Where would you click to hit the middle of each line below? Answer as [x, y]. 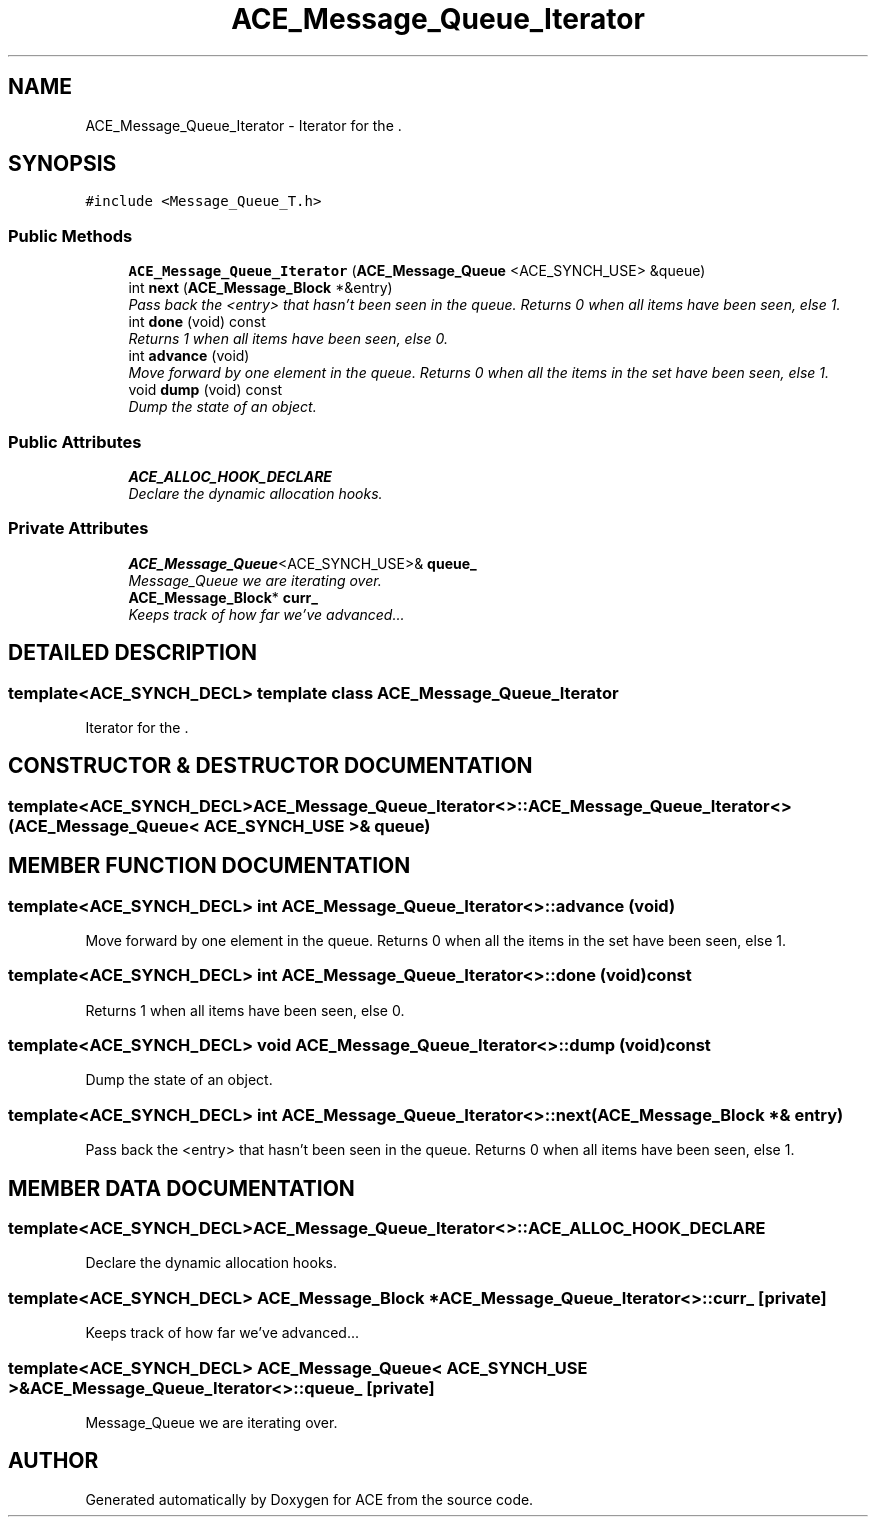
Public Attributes [75, 441]
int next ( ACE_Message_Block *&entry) [260, 288]
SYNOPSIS [62, 164]
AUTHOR [53, 1461]
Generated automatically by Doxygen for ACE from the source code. [309, 1499]
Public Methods [70, 235]
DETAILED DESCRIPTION [133, 653]
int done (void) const [197, 322]
